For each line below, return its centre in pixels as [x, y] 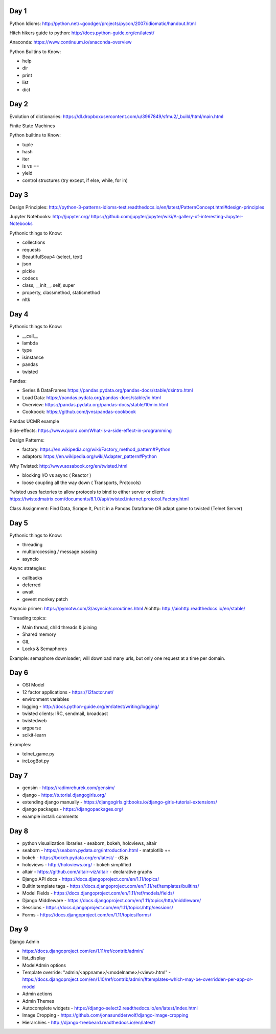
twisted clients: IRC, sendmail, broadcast [65, 714]
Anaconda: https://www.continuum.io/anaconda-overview [71, 42]
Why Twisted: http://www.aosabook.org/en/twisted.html [68, 466]
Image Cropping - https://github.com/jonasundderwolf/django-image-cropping [105, 1015]
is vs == [31, 166]
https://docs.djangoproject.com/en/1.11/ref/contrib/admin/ [83, 951]
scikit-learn [34, 735]
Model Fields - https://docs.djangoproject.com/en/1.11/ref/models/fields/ [98, 893]
